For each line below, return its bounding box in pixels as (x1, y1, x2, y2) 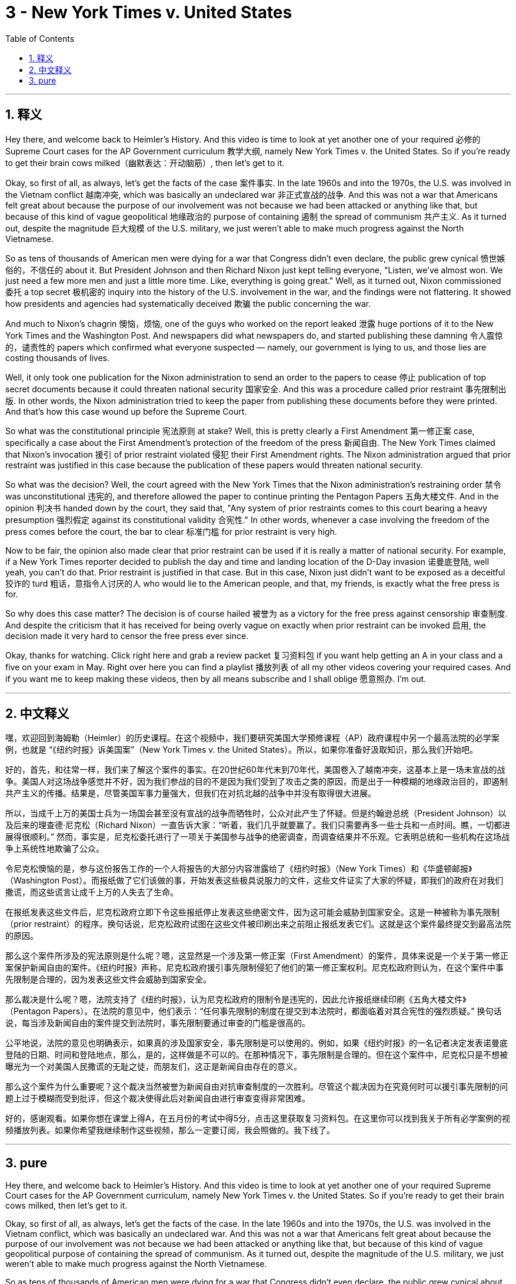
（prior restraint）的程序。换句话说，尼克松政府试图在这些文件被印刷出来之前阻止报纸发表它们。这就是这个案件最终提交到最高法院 (5, 919, 511, 929)
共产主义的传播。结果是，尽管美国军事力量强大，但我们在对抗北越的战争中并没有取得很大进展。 (5, 788, 376, 799)
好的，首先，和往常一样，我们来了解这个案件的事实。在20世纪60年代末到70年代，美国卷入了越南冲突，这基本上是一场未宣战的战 (5, 765, 505, 775)
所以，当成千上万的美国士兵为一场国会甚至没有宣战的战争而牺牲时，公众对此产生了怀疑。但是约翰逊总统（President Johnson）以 (5, 808, 507, 819)
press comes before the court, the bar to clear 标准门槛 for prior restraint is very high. (5, 526, 337, 537)
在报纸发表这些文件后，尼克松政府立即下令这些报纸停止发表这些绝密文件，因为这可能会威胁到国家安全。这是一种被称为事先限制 (5, 907, 500, 918)
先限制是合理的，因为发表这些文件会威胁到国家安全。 (5, 974, 211, 985)
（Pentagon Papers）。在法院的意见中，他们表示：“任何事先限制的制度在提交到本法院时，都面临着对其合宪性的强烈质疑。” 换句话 (5, 1006, 502, 1017)
